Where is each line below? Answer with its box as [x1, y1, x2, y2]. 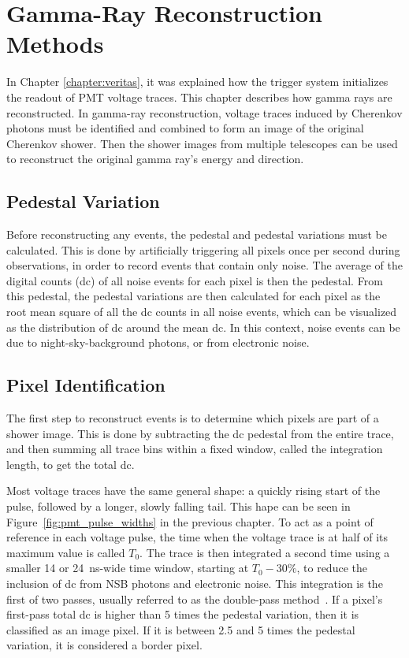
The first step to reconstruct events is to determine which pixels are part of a [6, 410, 379, 426]
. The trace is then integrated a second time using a [139, 544, 390, 560]
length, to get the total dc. [6, 455, 135, 472]
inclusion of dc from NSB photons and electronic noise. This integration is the [6, 574, 383, 591]
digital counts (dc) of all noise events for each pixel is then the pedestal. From [6, 272, 383, 288]
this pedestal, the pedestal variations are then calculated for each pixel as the [6, 288, 381, 304]
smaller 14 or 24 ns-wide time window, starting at [6, 559, 249, 576]
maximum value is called [6, 544, 125, 560]
